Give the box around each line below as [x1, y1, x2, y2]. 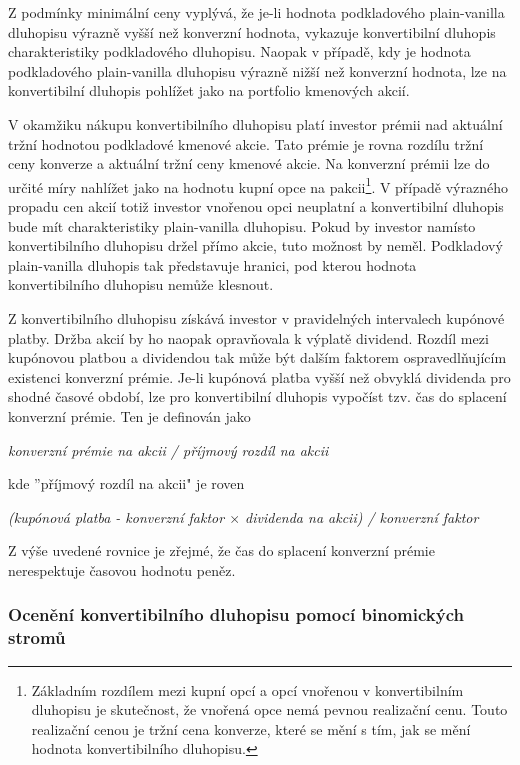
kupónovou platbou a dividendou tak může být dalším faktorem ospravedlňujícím [8, 347, 507, 368]
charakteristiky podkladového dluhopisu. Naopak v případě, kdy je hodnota [8, 41, 471, 62]
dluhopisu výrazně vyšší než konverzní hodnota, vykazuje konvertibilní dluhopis [8, 21, 496, 42]
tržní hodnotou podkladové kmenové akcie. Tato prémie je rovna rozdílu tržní [8, 133, 484, 154]
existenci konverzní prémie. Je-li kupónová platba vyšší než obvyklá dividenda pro [8, 366, 511, 387]
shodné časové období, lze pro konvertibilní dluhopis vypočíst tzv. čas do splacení [8, 386, 507, 407]
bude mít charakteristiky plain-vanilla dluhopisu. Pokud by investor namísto [8, 215, 476, 236]
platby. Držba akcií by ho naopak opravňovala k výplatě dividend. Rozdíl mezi [8, 327, 489, 348]
